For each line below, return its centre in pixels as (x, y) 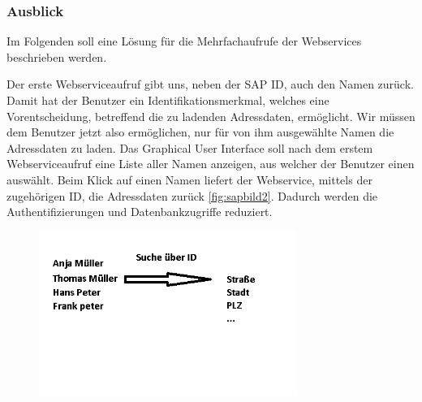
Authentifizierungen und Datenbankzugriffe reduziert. (140, 212)
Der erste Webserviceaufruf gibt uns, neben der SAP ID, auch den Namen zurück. (210, 84)
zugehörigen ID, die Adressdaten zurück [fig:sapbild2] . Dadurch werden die (192, 195)
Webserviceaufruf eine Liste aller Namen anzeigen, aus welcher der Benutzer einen (211, 164)
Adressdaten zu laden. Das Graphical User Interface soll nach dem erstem (190, 147)
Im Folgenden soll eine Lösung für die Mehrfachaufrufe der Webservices (184, 41)
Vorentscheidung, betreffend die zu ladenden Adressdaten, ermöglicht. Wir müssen (211, 116)
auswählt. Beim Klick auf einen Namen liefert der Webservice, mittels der (189, 179)
